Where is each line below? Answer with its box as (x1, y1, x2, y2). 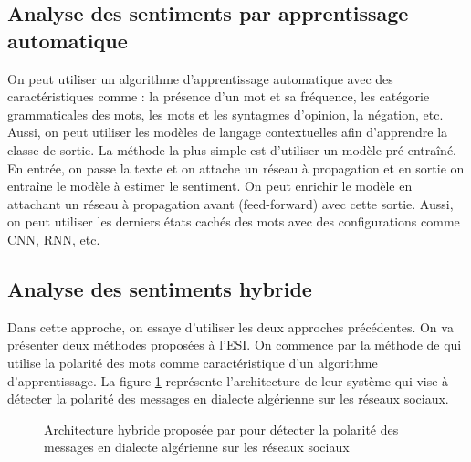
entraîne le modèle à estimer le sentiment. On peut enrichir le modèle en (7, 176, 413, 195)
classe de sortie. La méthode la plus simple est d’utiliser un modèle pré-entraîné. (7, 140, 457, 159)
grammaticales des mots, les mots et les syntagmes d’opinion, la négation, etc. (7, 104, 444, 123)
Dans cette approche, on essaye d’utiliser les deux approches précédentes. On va (7, 317, 454, 336)
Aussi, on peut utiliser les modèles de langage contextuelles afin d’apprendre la (7, 122, 448, 142)
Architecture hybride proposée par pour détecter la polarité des (44, 419, 399, 438)
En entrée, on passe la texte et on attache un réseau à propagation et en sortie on (7, 158, 465, 177)
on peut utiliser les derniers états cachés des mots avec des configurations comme (7, 212, 460, 231)
